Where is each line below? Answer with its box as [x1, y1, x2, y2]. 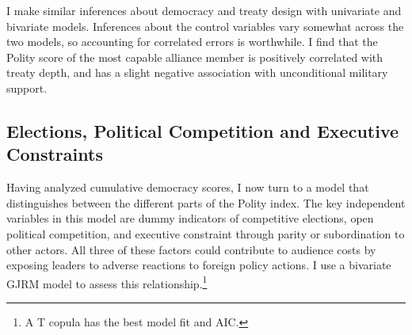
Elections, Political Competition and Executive [6, 118, 399, 143]
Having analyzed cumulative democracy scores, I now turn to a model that [6, 179, 369, 196]
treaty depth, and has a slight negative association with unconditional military [6, 64, 388, 81]
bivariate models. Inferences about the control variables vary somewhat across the [6, 17, 404, 34]
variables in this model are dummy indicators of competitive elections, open [6, 210, 374, 227]
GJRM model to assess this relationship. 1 [6, 272, 208, 291]
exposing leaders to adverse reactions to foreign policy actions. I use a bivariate [6, 257, 391, 273]
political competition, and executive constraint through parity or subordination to [6, 225, 405, 242]
